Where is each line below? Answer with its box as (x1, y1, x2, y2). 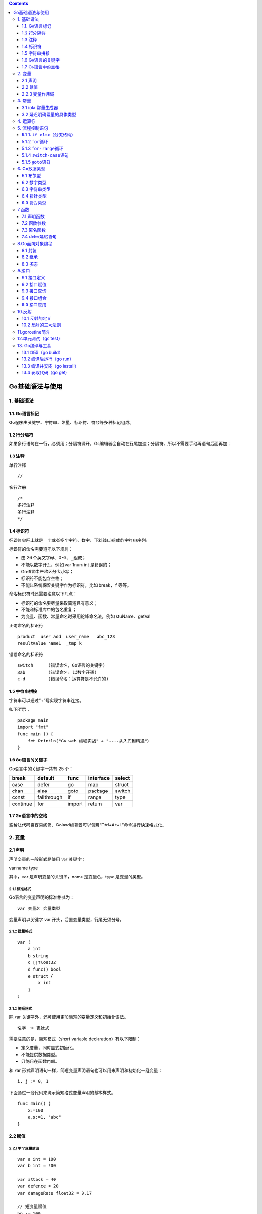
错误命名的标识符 (9, 651, 43, 658)
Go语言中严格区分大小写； (21, 569, 74, 574)
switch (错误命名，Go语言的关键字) (17, 663, 105, 668)
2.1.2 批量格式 (9, 929, 33, 934)
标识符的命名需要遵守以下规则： (9, 546, 73, 552)
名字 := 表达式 (17, 1025, 49, 1030)
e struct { (27, 973, 54, 978)
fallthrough (37, 794, 63, 801)
